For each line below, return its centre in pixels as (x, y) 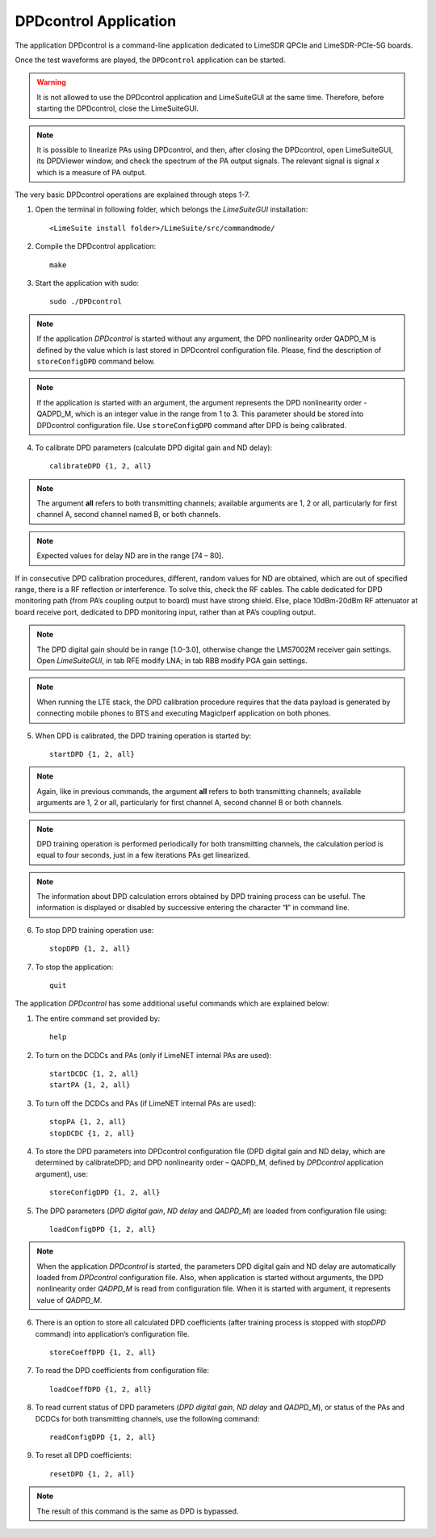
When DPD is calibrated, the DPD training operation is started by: (143, 736)
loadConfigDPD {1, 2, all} (103, 1229)
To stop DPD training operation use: (94, 930)
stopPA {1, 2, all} (88, 1122)
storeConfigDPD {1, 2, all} (105, 1193)
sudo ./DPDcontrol (86, 302)
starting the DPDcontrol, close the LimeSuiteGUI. (118, 108)
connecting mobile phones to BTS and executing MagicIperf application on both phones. (184, 713)
